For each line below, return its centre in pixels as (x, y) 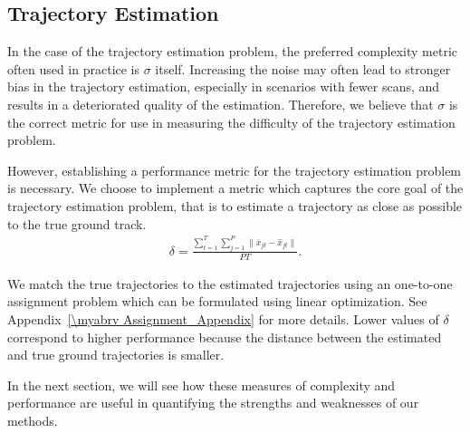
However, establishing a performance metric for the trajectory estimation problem (235, 170)
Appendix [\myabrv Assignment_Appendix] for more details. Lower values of (223, 319)
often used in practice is (74, 68)
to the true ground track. (77, 223)
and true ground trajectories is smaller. (116, 355)
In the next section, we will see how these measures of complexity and (201, 385)
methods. (33, 420)
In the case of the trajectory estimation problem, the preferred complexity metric (233, 51)
